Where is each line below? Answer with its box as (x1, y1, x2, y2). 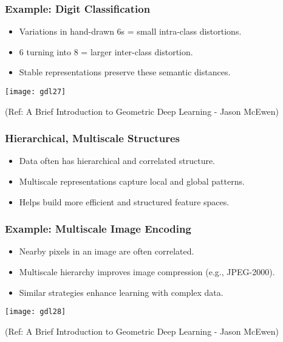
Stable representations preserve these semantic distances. (19, 66, 231, 78)
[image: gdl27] (5, 87, 66, 96)
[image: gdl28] (5, 307, 66, 316)
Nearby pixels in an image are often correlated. (19, 245, 194, 258)
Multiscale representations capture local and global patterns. (19, 175, 245, 188)
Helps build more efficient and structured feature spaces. (19, 195, 230, 208)
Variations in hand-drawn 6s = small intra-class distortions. (19, 25, 242, 38)
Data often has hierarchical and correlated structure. (19, 154, 216, 167)
